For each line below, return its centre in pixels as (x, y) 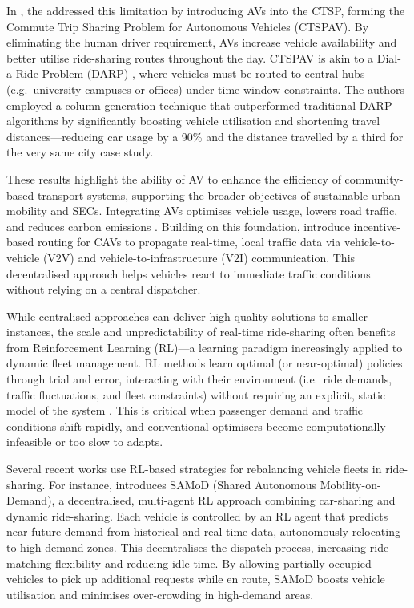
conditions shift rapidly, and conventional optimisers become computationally (196, 426)
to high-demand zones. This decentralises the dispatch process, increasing (187, 547)
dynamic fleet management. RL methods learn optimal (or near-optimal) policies (205, 363)
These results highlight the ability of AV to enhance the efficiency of (174, 178)
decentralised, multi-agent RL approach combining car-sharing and (231, 500)
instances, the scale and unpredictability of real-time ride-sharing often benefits (201, 332)
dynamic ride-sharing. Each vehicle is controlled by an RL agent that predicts (197, 515)
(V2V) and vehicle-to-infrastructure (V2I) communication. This (199, 257)
